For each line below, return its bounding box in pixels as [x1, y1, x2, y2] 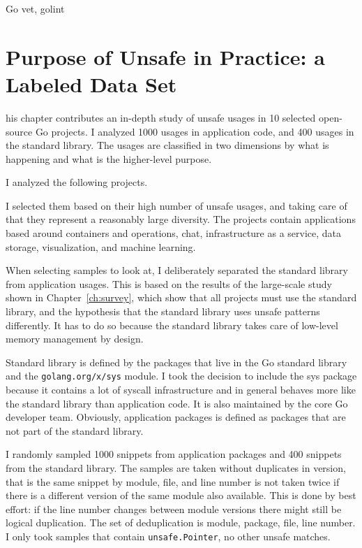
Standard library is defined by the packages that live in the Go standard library [6, 354, 347, 369]
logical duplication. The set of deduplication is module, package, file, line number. [6, 515, 356, 530]
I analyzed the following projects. [6, 175, 148, 189]
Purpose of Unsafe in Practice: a [6, 42, 325, 71]
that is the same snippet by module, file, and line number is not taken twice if [6, 474, 340, 489]
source [6, 124, 33, 138]
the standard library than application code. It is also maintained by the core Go [6, 396, 348, 410]
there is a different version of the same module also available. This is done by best [6, 488, 356, 503]
